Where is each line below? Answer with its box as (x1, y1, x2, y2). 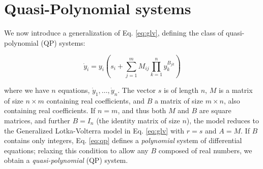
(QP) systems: (41, 37, 85, 48)
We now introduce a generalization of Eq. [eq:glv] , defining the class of (4, 27, 224, 38)
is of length (163, 85, 199, 95)
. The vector (118, 85, 156, 95)
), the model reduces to (186, 115, 259, 126)
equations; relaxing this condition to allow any (4, 145, 149, 155)
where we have (4, 85, 49, 95)
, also (223, 95, 240, 106)
